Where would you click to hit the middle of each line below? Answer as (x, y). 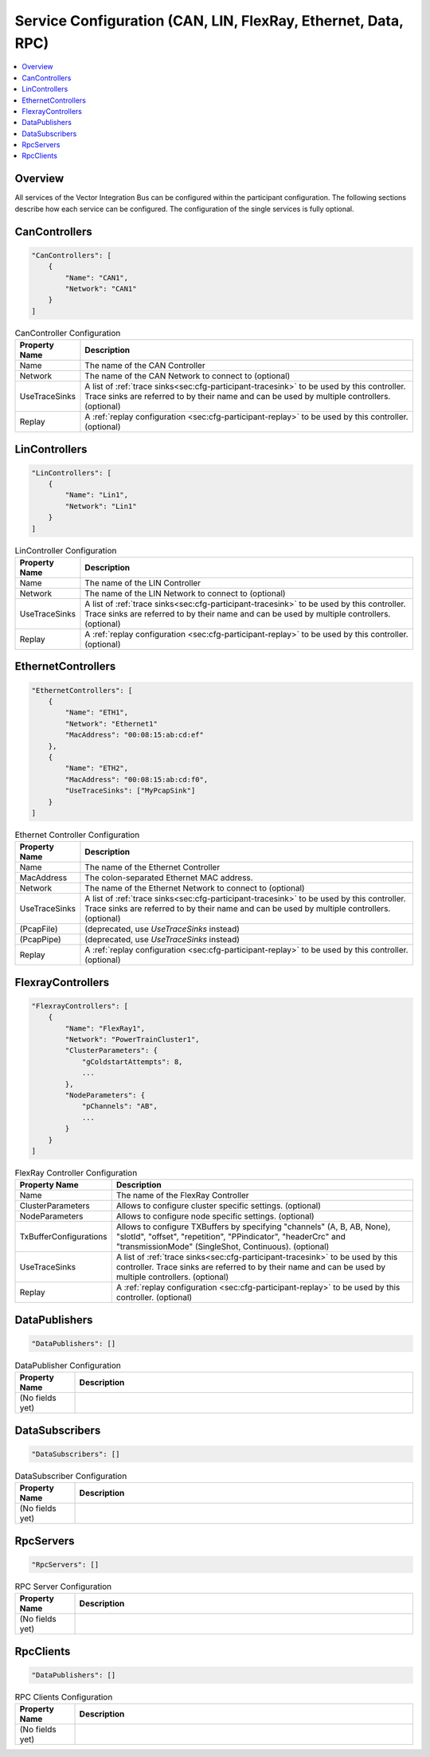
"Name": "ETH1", (97, 712)
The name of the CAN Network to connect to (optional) (188, 376)
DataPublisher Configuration (68, 1366)
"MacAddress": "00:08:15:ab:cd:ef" (135, 735)
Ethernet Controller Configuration (77, 835)
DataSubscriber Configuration (71, 1476)
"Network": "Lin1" (101, 506)
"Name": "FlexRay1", (105, 1028)
